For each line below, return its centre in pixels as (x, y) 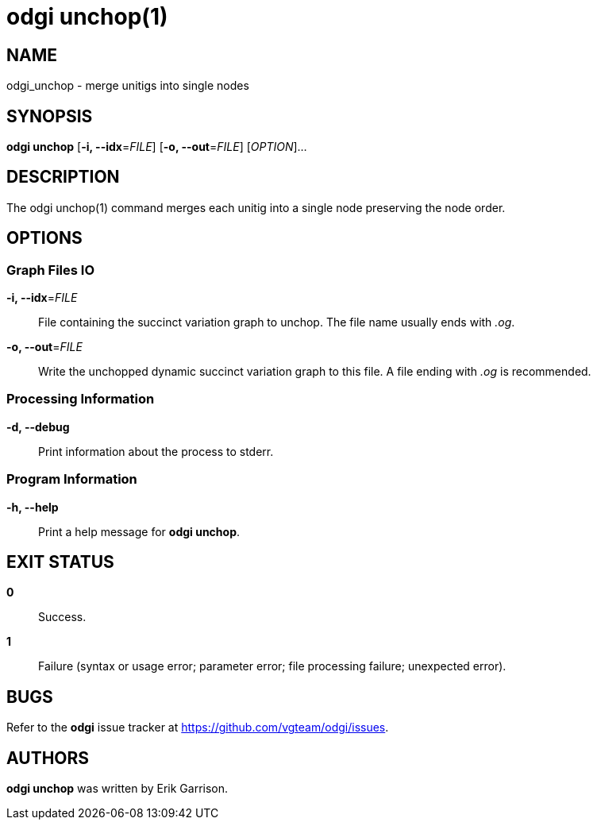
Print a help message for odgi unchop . (139, 531)
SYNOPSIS (50, 116)
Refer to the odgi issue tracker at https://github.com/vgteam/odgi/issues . (198, 728)
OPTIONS (44, 238)
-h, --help (33, 507)
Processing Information (81, 399)
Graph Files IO (51, 270)
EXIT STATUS (60, 562)
